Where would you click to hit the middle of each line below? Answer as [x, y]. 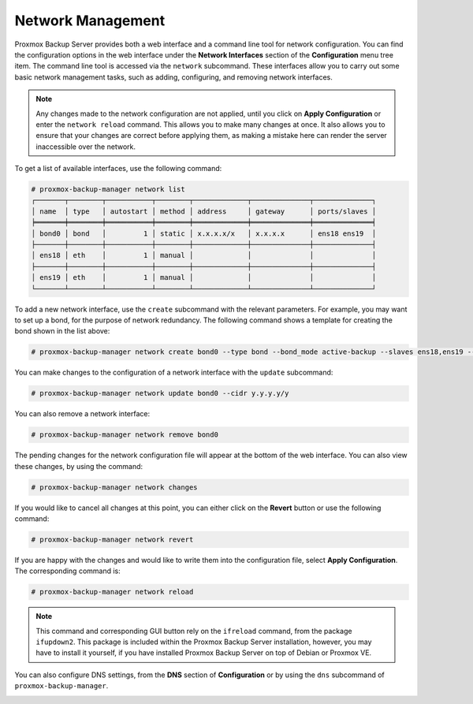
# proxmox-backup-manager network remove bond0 [125, 435]
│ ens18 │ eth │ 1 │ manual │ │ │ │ [204, 255]
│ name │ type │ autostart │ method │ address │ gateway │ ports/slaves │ [204, 211]
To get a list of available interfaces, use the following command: [118, 169]
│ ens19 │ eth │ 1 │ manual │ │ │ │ [204, 278]
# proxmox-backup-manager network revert [112, 539]
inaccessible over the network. [86, 147]
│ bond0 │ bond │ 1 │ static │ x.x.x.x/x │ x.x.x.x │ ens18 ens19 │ [204, 233]
